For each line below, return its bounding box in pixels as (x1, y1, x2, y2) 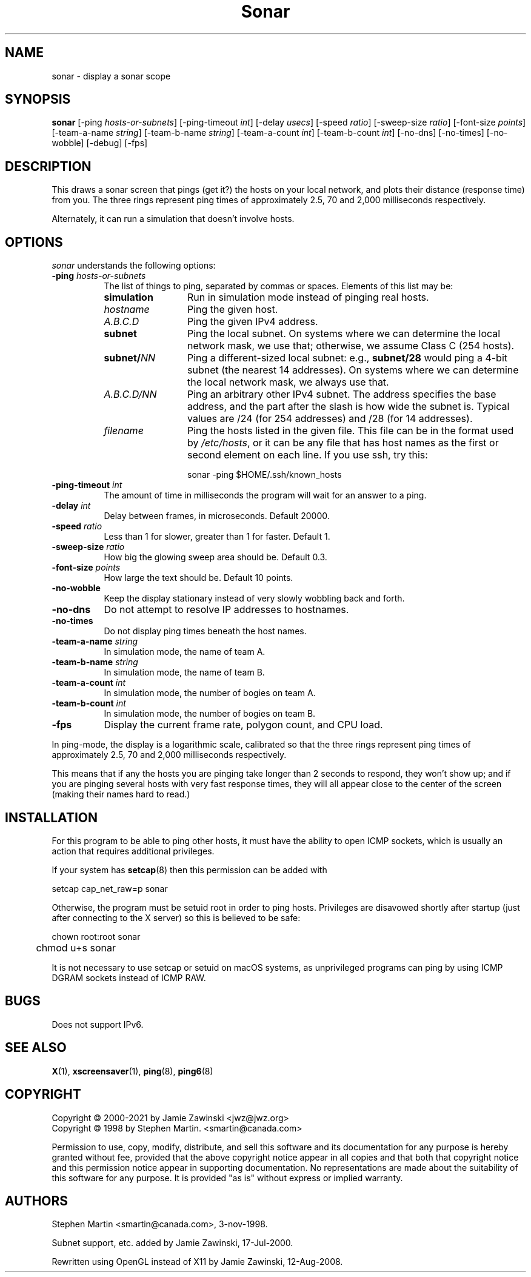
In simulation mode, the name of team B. (104, 667, 265, 678)
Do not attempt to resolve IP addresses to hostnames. (104, 603, 349, 616)
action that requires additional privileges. (52, 845, 215, 856)
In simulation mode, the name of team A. (104, 646, 265, 657)
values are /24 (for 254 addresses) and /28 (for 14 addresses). (187, 412, 473, 425)
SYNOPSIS (5, 92, 71, 107)
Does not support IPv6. (52, 1019, 144, 1030)
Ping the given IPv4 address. (187, 315, 318, 328)
